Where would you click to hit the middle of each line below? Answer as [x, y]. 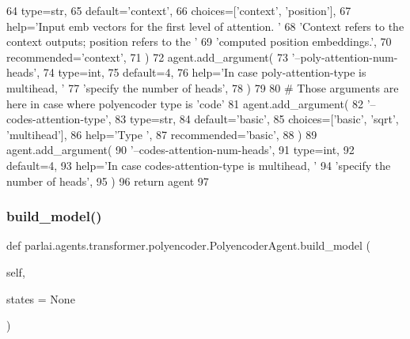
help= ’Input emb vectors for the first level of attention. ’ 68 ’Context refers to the [205, 26]
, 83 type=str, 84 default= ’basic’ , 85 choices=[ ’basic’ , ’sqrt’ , [253, 119]
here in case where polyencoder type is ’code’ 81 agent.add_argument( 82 [185, 103]
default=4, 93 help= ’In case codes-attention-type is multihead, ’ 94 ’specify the [199, 165]
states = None [41, 298]
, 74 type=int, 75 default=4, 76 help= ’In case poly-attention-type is [201, 72]
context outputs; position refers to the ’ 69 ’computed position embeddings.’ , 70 [199, 41]
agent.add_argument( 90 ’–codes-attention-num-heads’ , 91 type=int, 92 [180, 150]
